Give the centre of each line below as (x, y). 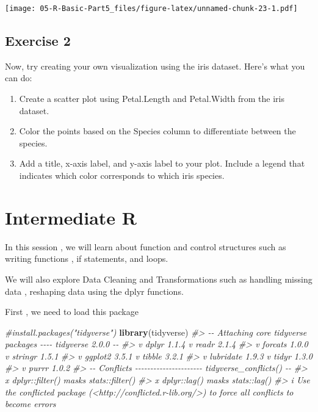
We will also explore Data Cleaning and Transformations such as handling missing (159, 279)
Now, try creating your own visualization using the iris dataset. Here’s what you (155, 66)
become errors (31, 404)
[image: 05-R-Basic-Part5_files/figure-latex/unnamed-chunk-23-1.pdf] (151, 9)
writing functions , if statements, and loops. (87, 258)
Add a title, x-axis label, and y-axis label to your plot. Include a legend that (162, 163)
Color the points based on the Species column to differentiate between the (157, 131)
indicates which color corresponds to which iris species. (122, 175)
